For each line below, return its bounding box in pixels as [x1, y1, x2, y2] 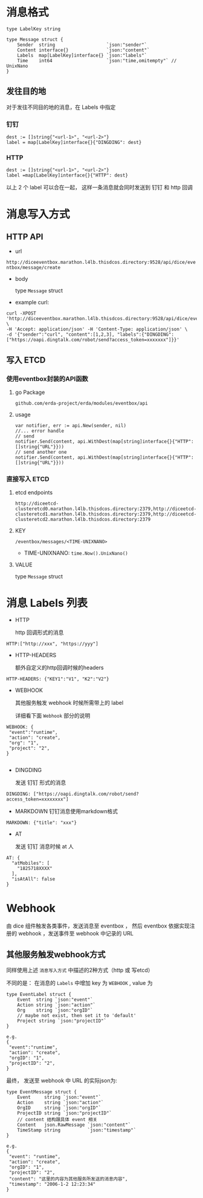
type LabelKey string [6, 25, 61, 32]
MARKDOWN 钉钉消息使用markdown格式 [14, 808, 118, 815]
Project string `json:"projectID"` [17, 1018, 107, 1024]
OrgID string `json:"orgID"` [17, 1105, 101, 1111]
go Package [14, 388, 45, 396]
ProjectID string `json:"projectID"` [17, 1110, 112, 1116]
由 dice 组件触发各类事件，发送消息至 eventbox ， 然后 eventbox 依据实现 [6, 922, 190, 929]
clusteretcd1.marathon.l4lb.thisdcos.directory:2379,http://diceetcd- [14, 511, 197, 517]
